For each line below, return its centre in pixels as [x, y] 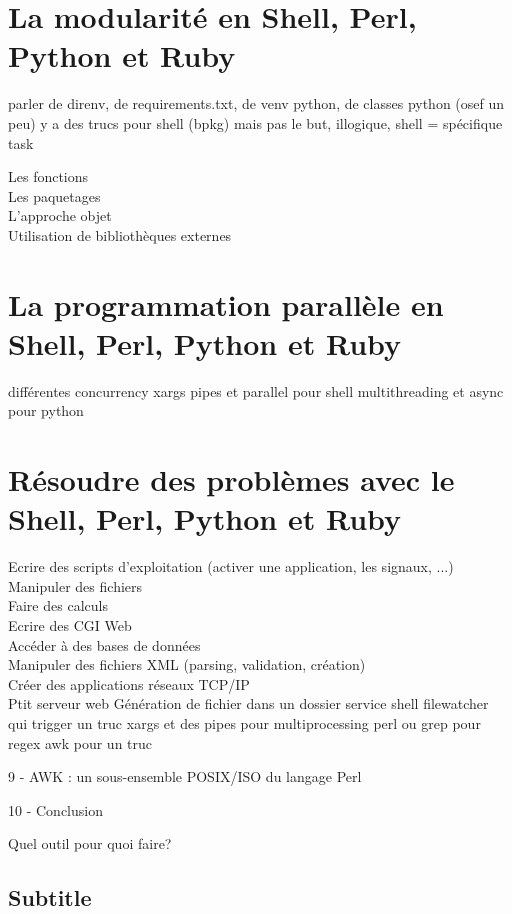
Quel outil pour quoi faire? [90, 843]
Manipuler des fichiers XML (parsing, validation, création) [187, 664]
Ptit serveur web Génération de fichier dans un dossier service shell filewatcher [248, 703]
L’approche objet [60, 215]
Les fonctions [48, 176]
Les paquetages [54, 195]
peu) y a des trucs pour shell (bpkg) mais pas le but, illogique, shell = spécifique [255, 122]
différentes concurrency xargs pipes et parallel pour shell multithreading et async [256, 390]
